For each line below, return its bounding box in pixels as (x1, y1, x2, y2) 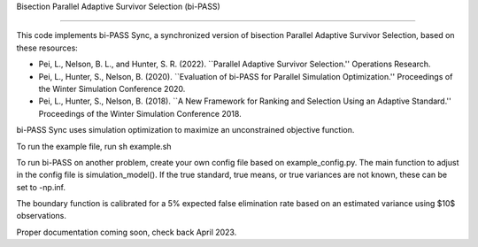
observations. (16, 211, 66, 221)
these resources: (16, 42, 79, 53)
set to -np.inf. (16, 181, 66, 192)
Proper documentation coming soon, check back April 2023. (16, 227, 237, 237)
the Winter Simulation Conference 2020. (38, 83, 186, 94)
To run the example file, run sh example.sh (16, 141, 172, 151)
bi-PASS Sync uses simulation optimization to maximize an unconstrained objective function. (16, 125, 355, 135)
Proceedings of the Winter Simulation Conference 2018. (38, 108, 243, 119)
